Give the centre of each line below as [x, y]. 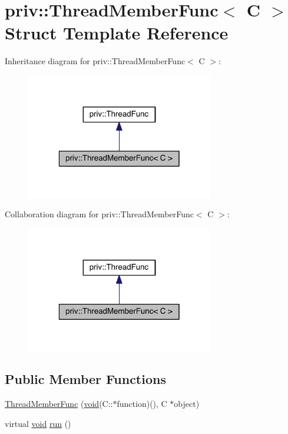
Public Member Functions [85, 379]
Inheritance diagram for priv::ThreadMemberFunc [95, 61]
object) [187, 404]
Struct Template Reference [117, 33]
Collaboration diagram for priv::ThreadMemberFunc [99, 214]
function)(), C [142, 404]
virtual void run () [38, 423]
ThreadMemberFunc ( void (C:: [59, 404]
